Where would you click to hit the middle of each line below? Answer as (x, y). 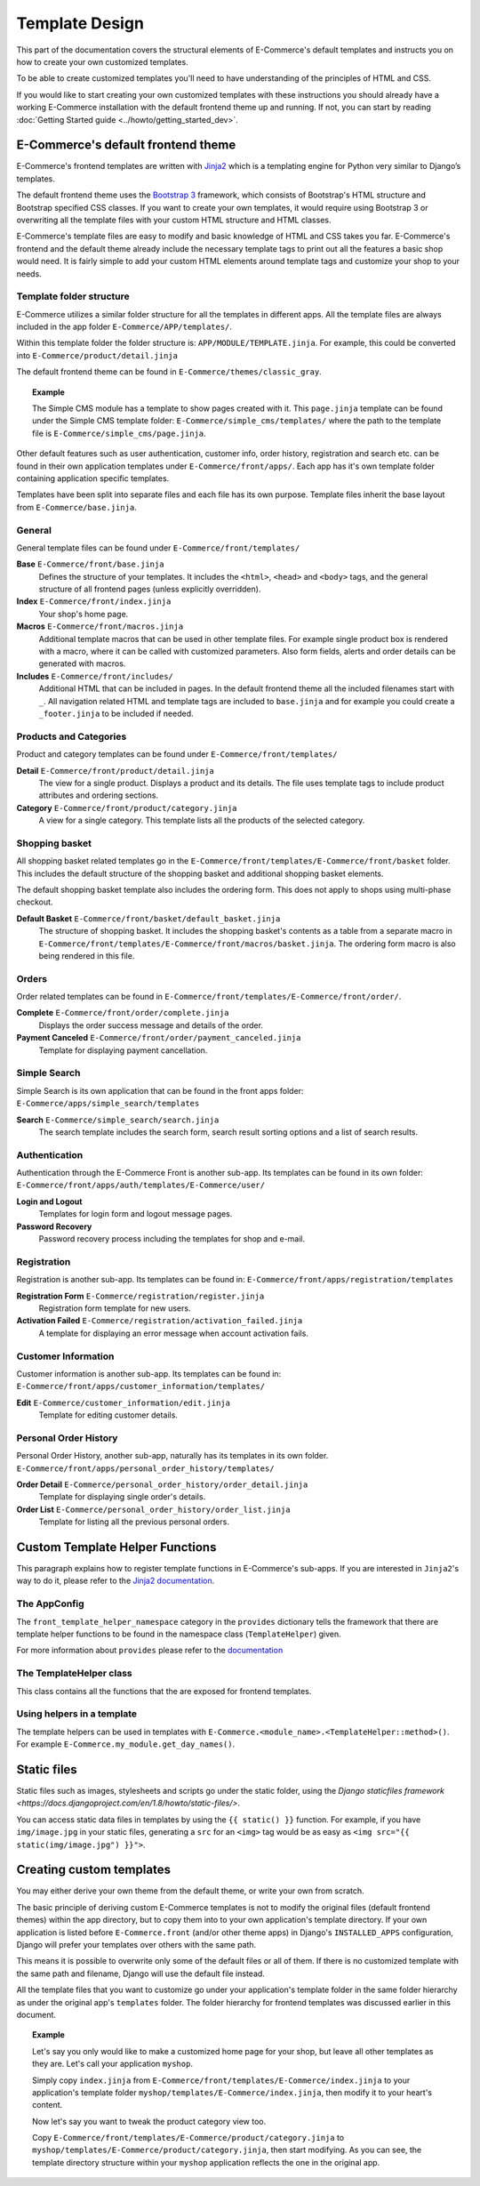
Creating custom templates (93, 1870)
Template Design (80, 23)
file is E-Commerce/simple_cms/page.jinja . (119, 433)
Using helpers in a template (77, 1714)
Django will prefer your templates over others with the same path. (136, 1944)
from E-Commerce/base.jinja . (76, 507)
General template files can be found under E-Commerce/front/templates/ (158, 548)
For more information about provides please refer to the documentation (150, 1651)
